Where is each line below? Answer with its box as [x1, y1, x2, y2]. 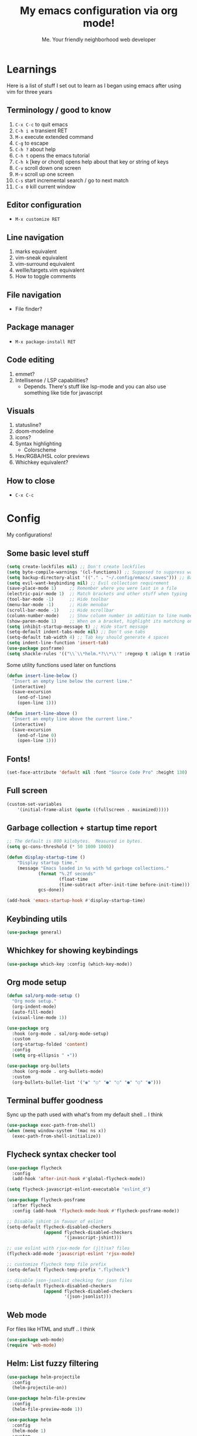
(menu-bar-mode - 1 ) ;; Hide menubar [6, 602, 109, 608]
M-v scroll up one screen [15, 170, 74, 177]
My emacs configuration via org [20, 4, 178, 18]
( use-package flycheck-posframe [6, 1197, 85, 1203]
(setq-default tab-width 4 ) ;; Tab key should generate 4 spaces [6, 634, 169, 641]
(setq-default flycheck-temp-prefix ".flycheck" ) [6, 1267, 130, 1273]
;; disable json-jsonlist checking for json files [6, 1277, 133, 1283]
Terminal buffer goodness [6, 1095, 103, 1105]
